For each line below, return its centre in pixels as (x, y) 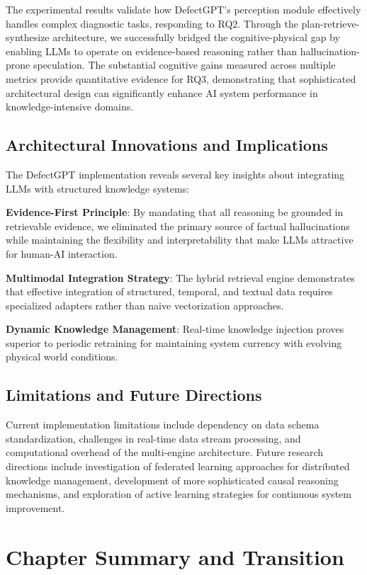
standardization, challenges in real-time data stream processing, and (153, 438)
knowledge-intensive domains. (70, 107)
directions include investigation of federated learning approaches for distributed (178, 466)
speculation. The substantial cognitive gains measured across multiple (184, 65)
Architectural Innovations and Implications (167, 145)
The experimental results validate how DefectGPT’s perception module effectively (183, 9)
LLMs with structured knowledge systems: (98, 188)
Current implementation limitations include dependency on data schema (163, 425)
